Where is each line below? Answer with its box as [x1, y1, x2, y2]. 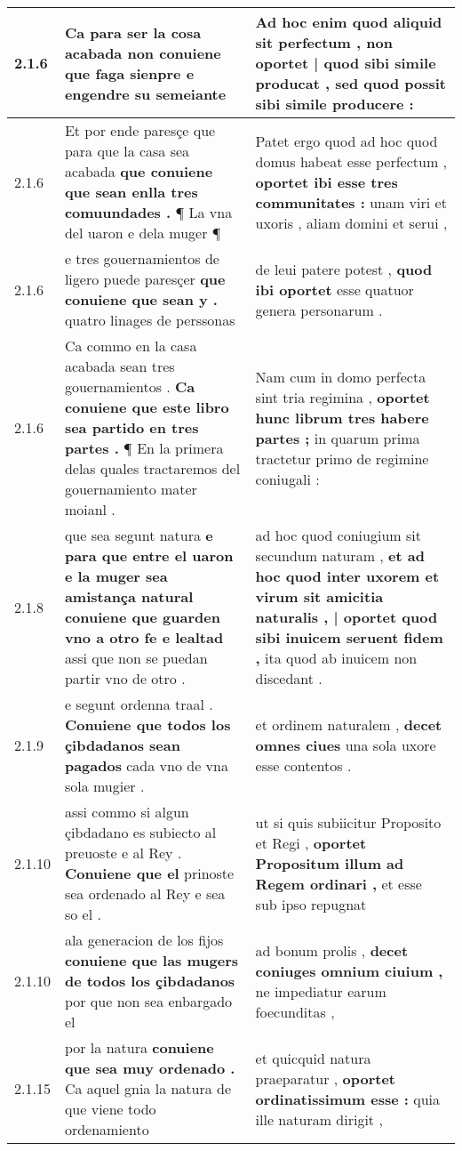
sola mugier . [64, 776, 145, 796]
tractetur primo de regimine [255, 447, 429, 469]
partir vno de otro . [64, 668, 186, 688]
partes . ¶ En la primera [64, 438, 224, 458]
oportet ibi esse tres [255, 171, 398, 192]
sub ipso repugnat [255, 893, 367, 914]
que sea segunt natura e [64, 525, 213, 545]
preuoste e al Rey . [64, 842, 182, 863]
